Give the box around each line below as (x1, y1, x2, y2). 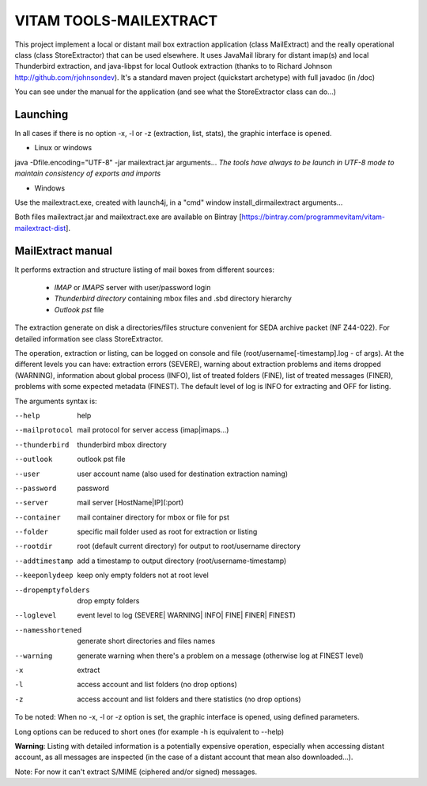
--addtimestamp (14, 556, 74, 565)
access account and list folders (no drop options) (77, 680, 237, 690)
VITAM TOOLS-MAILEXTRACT (14, 12, 218, 29)
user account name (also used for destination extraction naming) (77, 469, 289, 478)
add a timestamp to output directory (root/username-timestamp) (77, 556, 287, 565)
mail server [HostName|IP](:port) (77, 498, 184, 508)
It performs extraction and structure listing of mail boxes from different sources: (14, 265, 274, 274)
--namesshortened (14, 625, 82, 634)
